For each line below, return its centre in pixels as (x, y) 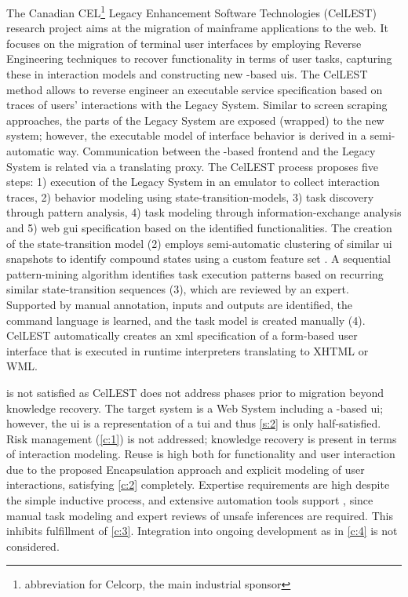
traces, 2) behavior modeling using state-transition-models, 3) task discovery (190, 197)
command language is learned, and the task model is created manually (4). (186, 320)
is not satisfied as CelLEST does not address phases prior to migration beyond (195, 392)
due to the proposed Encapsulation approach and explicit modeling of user (186, 469)
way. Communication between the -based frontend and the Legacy (217, 151)
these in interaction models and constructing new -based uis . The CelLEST (187, 74)
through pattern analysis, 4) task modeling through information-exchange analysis (204, 212)
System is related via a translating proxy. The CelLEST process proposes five (193, 166)
